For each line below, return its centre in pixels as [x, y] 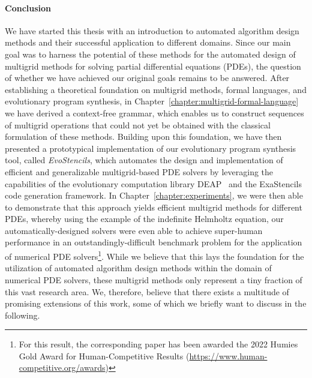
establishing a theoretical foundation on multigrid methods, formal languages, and [156, 89]
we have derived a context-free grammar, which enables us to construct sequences [154, 112]
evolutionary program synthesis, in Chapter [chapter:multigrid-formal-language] [152, 101]
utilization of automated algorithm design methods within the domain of [138, 268]
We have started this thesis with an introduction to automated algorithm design [152, 30]
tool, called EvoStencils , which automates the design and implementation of [144, 160]
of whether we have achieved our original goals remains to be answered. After [147, 78]
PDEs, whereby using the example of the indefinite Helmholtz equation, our [144, 219]
